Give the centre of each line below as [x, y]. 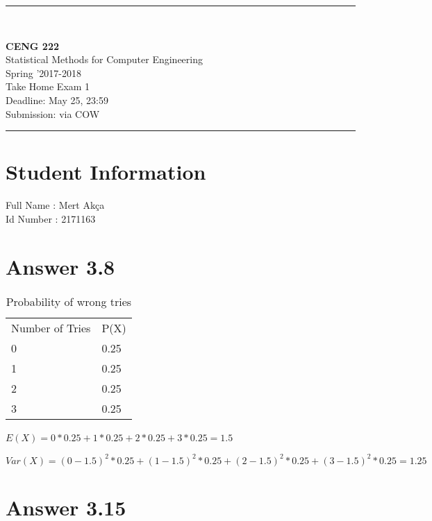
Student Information [106, 172]
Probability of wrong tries [69, 301]
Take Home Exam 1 [48, 86]
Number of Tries [51, 327]
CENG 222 [32, 45]
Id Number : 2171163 [51, 218]
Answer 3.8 [60, 266]
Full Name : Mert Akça [55, 205]
